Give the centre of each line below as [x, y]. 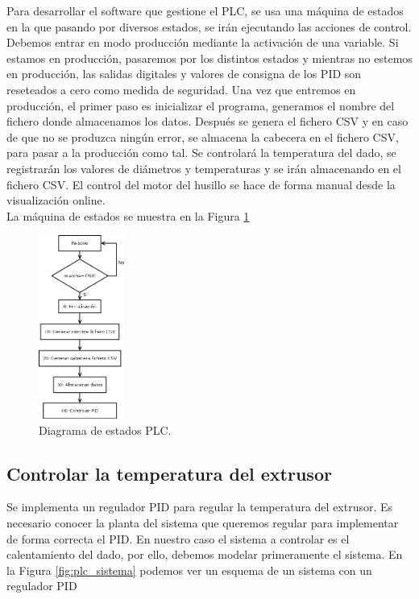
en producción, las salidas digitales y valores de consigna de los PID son [184, 74]
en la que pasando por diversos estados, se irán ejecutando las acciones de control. [209, 26]
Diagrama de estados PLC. [105, 430]
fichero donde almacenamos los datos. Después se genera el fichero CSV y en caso [207, 121]
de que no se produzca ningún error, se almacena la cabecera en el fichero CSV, [203, 136]
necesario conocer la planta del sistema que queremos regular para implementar [203, 522]
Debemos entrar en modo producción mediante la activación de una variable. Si [203, 42]
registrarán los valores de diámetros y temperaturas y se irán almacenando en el [204, 168]
